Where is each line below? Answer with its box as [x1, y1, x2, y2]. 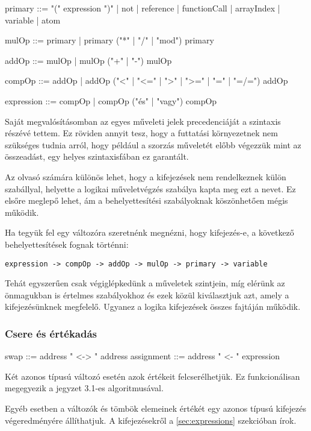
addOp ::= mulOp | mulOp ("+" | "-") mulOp [5, 54, 172, 66]
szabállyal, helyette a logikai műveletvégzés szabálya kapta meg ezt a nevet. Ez [5, 182, 296, 195]
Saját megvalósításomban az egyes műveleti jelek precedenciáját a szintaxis [5, 115, 281, 127]
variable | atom [5, 13, 61, 26]
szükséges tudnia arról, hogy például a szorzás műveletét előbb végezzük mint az [5, 138, 301, 151]
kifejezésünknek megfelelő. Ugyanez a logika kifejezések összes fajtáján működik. [5, 300, 301, 313]
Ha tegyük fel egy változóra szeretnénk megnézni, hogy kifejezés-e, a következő [5, 226, 294, 239]
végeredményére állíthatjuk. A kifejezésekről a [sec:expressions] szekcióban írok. [5, 414, 297, 426]
